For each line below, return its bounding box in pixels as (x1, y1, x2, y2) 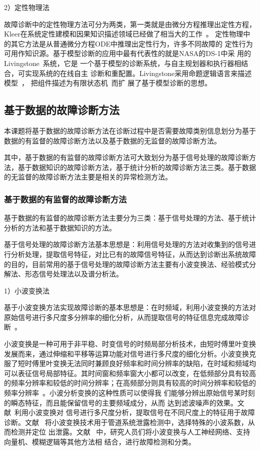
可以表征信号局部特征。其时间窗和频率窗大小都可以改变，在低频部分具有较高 (4, 367, 256, 378)
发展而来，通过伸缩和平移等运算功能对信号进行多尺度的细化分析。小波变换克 (4, 348, 256, 358)
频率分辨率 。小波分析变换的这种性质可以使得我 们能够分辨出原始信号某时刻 (4, 387, 255, 398)
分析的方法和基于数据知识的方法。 (4, 222, 116, 232)
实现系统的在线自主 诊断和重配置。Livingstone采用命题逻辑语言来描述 (24, 67, 252, 78)
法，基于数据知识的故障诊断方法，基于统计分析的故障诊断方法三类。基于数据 (4, 161, 256, 172)
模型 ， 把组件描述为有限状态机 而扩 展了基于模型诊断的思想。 (4, 77, 212, 88)
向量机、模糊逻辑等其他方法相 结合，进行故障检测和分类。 (4, 436, 195, 447)
